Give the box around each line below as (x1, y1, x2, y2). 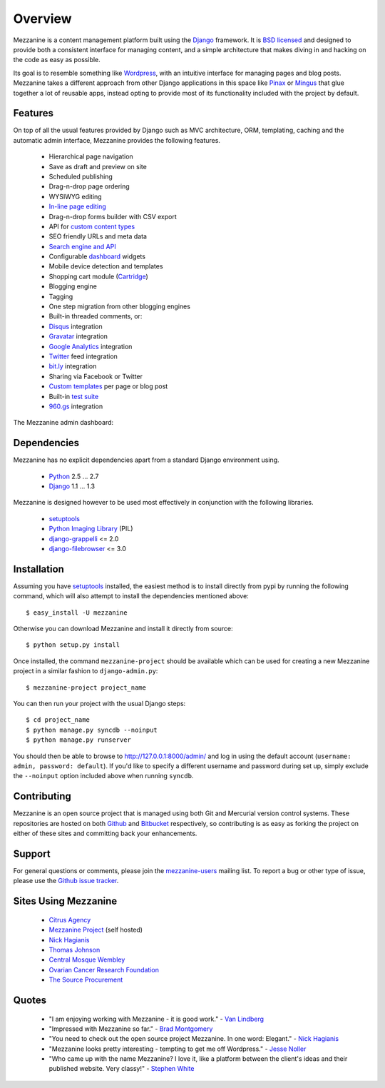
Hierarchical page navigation (48, 152, 133, 161)
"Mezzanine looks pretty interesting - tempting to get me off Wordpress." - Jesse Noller (48, 1044, 307, 1053)
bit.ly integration (48, 362, 97, 371)
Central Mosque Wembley (48, 955, 125, 964)
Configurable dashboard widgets (48, 252, 146, 261)
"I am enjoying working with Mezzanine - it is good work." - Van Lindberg (48, 1014, 264, 1023)
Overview (13, 11, 72, 26)
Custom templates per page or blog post (48, 382, 168, 391)
